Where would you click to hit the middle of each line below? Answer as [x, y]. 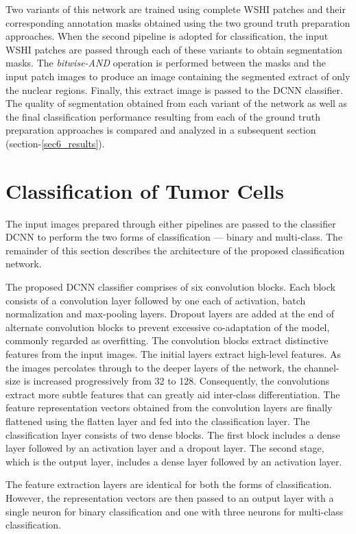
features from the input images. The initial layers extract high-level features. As [174, 354]
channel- [322, 367]
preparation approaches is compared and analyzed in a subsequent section [161, 130]
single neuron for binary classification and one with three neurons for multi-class [175, 511]
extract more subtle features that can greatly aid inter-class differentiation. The [173, 394]
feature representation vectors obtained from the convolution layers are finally [169, 408]
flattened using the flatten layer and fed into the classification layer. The [158, 421]
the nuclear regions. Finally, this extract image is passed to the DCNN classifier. [174, 89]
